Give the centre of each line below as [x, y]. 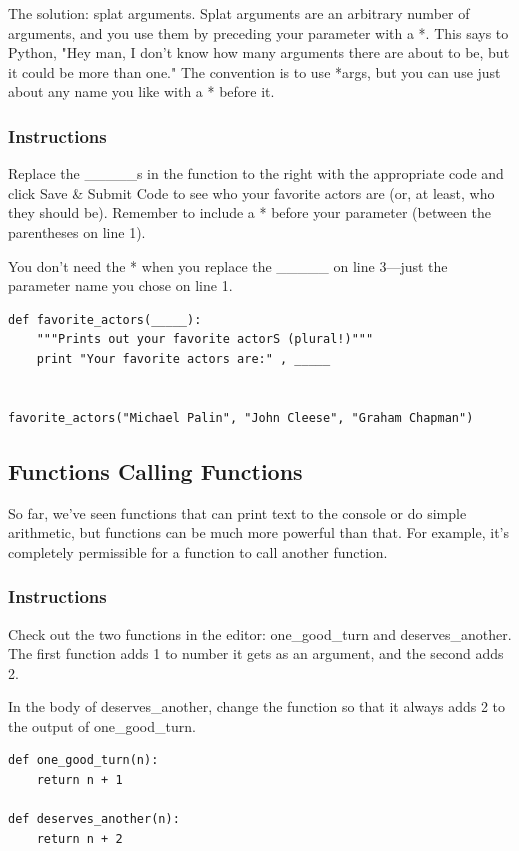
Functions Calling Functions [155, 470]
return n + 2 [79, 838]
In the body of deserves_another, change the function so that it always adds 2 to [257, 706]
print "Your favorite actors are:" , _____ [183, 358]
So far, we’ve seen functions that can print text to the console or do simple [237, 512]
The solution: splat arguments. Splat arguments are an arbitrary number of [239, 13]
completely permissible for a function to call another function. [198, 551]
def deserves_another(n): [94, 819]
